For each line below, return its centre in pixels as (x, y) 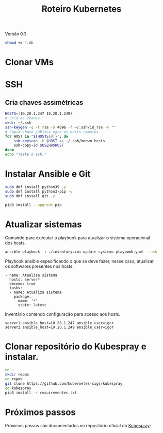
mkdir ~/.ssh (18, 123)
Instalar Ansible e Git (48, 174)
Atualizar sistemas (43, 224)
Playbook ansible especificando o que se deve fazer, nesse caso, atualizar (80, 261)
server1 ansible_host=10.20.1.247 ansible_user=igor (59, 323)
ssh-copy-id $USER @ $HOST (39, 145)
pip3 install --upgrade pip (33, 205)
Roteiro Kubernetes (81, 9)
